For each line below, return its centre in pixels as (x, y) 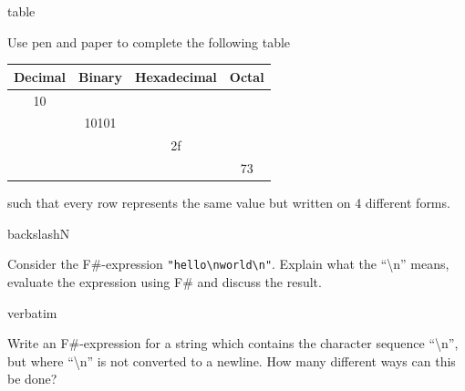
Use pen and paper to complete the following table (149, 41)
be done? (32, 379)
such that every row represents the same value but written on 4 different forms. (229, 203)
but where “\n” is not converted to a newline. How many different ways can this (232, 360)
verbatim (32, 312)
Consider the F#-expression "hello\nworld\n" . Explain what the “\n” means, (228, 264)
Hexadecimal (176, 76)
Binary (100, 76)
